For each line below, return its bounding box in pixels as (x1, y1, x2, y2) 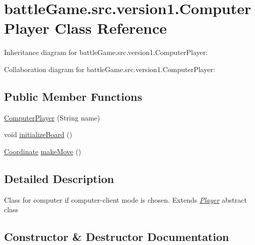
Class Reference (54, 18, 167, 38)
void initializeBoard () (4, 129, 73, 140)
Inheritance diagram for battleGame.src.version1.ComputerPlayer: (4, 47, 208, 57)
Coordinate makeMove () (4, 146, 81, 156)
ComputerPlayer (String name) (4, 112, 100, 122)
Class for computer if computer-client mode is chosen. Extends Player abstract (4, 194, 247, 205)
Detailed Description (4, 170, 114, 186)
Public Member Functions (4, 88, 142, 104)
